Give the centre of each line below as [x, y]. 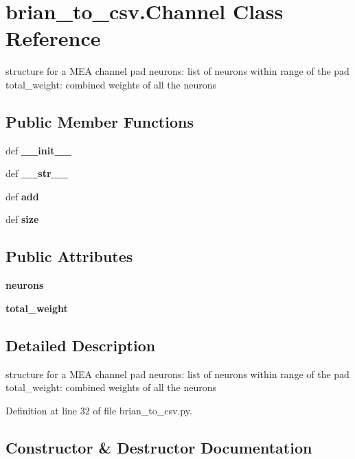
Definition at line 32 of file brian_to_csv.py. [99, 410]
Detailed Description [81, 345]
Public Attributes [69, 256]
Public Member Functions [100, 121]
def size [22, 219]
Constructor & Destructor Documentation [159, 447]
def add [22, 196]
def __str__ [37, 173]
